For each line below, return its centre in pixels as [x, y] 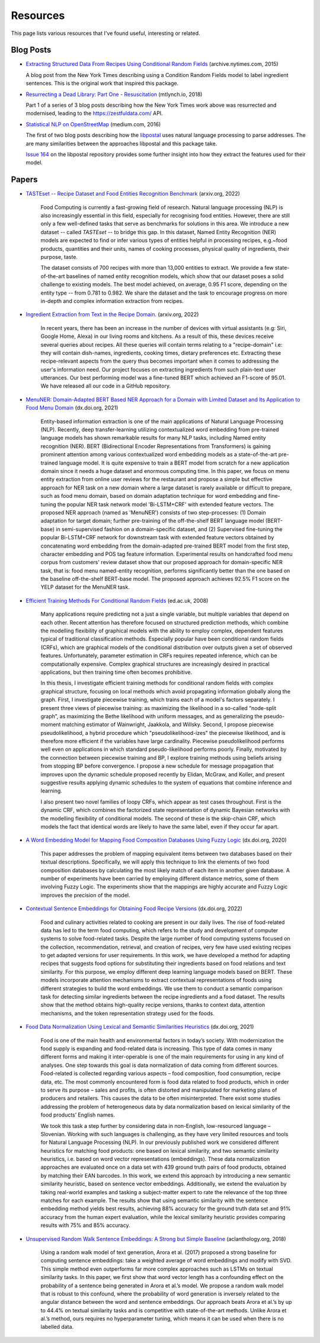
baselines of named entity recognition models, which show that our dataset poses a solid [175, 276]
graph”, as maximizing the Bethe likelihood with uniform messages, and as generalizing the [152, 716]
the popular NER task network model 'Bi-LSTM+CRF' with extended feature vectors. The [165, 504]
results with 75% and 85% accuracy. [85, 1225]
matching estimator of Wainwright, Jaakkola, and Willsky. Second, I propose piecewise [168, 725]
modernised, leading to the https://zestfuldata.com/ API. [94, 113]
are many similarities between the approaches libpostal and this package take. [121, 143]
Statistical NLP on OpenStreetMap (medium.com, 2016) [93, 124]
